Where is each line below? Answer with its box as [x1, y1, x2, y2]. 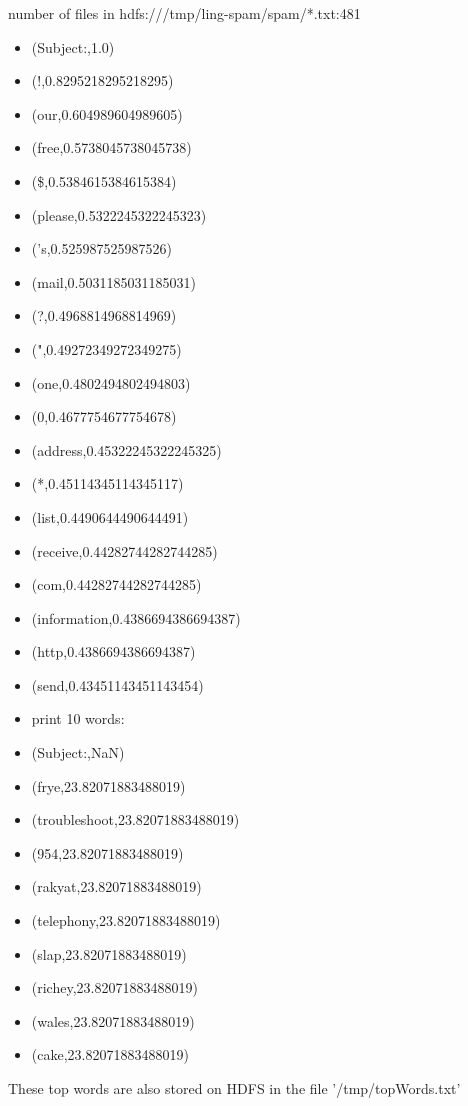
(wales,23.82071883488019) [31, 1010, 195, 1031]
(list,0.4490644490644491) [31, 506, 189, 527]
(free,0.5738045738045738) [31, 137, 192, 158]
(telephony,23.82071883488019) [31, 910, 221, 931]
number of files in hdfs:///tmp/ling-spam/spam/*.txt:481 [8, 3, 361, 23]
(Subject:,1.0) [31, 36, 115, 57]
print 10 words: [31, 708, 125, 729]
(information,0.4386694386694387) [31, 607, 241, 628]
